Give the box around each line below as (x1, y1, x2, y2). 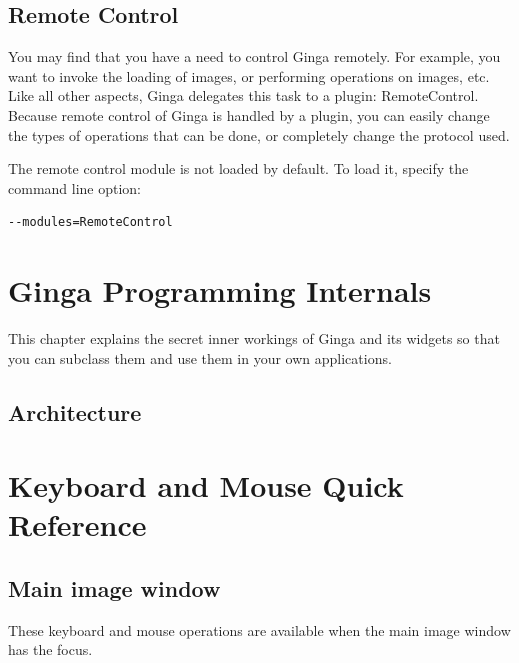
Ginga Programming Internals (8, 270, 432, 311)
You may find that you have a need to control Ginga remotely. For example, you (8, 46, 501, 67)
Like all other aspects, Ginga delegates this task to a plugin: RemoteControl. (8, 85, 479, 106)
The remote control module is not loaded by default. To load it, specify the (8, 158, 469, 179)
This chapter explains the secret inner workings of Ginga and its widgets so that (8, 328, 500, 349)
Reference (8, 504, 147, 545)
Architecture (8, 396, 142, 427)
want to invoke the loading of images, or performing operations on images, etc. (8, 65, 490, 86)
